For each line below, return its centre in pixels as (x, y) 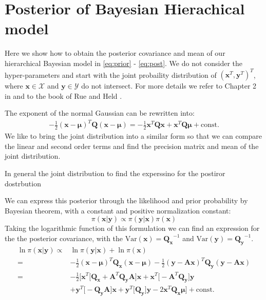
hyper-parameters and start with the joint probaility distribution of (111, 74)
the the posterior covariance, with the (64, 238)
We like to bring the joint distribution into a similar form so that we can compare (133, 136)
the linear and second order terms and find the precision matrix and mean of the (132, 146)
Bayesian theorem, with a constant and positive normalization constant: (118, 210)
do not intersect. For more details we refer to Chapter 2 (169, 85)
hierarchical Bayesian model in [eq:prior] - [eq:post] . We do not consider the (124, 63)
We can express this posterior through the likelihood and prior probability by (126, 200)
